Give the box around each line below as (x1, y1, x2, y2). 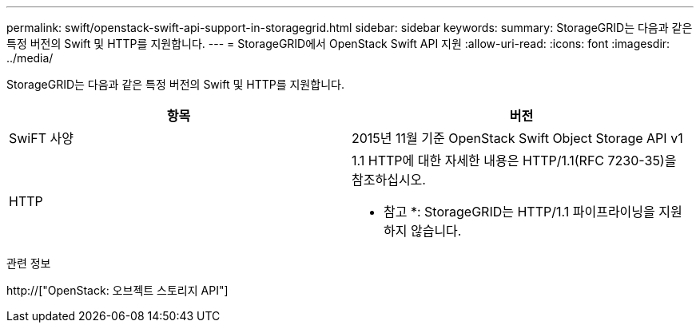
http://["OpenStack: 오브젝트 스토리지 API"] (6, 283, 229, 297)
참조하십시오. (352, 172, 426, 188)
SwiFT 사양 (9, 130, 74, 146)
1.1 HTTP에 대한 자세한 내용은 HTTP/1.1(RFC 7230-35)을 (352, 153, 677, 168)
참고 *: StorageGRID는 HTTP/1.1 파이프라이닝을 (384, 204, 655, 220)
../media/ (6, 51, 54, 65)
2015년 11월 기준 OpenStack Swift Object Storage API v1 (352, 130, 683, 146)
